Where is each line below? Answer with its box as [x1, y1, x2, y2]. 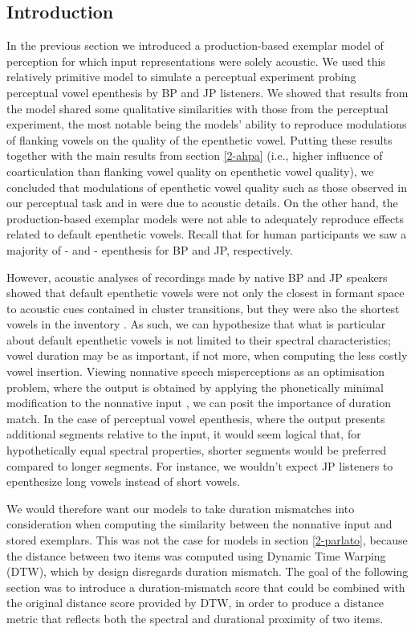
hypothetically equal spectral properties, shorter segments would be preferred [6, 442, 387, 459]
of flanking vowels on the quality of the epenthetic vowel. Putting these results [6, 131, 393, 148]
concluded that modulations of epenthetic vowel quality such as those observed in [6, 178, 407, 195]
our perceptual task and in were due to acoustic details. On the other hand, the [6, 194, 398, 211]
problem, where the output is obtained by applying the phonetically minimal [6, 378, 384, 395]
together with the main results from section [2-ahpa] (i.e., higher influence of [6, 147, 383, 164]
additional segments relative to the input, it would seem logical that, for [6, 426, 361, 442]
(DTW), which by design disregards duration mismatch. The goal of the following [6, 563, 409, 580]
